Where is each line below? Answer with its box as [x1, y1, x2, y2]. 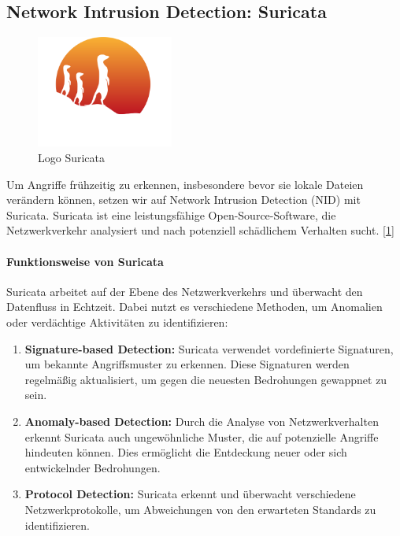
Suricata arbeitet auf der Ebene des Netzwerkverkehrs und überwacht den [6, 283, 363, 299]
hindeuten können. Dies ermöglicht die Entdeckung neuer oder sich [24, 444, 347, 460]
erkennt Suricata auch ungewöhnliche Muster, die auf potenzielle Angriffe [24, 428, 379, 445]
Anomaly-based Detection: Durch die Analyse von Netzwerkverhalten [24, 413, 379, 429]
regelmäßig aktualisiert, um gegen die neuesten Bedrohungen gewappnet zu [24, 371, 387, 387]
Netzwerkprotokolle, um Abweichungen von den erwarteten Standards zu [24, 501, 376, 517]
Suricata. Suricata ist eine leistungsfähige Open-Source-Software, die [6, 206, 336, 223]
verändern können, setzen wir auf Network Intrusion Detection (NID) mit [6, 191, 361, 208]
